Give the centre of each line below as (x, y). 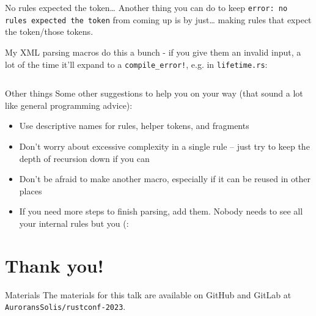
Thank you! (54, 265)
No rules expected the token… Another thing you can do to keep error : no (146, 7)
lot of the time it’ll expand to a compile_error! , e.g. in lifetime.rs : (136, 64)
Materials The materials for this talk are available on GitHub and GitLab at (148, 294)
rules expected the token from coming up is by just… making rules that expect (158, 19)
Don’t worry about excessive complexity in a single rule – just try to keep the (164, 146)
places (31, 190)
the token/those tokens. (49, 31)
